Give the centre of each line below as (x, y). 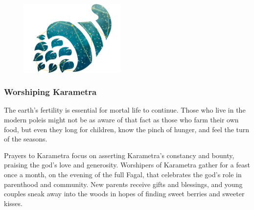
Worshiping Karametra (50, 92)
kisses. (13, 203)
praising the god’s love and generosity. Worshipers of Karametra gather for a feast (127, 165)
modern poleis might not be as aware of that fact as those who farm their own (121, 120)
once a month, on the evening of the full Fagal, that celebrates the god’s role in (123, 175)
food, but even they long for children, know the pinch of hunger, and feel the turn (127, 129)
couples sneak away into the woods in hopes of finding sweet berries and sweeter (124, 194)
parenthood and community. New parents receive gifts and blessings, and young (123, 184)
